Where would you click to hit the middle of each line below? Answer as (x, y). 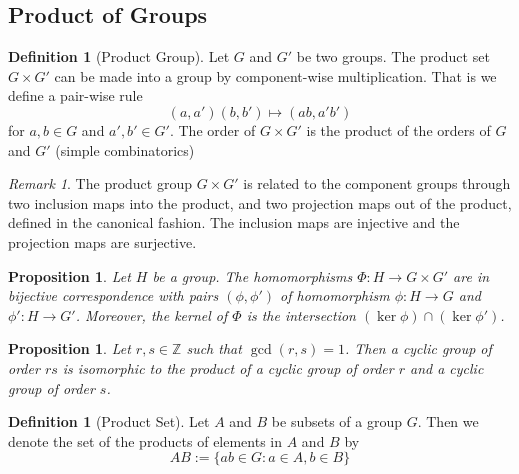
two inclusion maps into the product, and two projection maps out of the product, (260, 202)
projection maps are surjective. (102, 241)
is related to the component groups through (377, 183)
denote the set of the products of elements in (145, 440)
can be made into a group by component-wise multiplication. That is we (275, 75)
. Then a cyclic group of (418, 348)
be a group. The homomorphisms (252, 275)
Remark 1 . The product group (100, 183)
